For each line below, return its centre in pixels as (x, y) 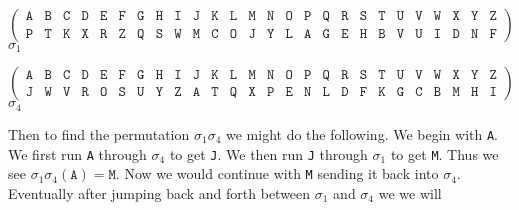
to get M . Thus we (444, 153)
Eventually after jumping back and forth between (159, 192)
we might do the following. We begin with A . (362, 133)
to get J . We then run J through (268, 153)
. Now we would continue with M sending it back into (277, 173)
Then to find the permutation (99, 133)
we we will (410, 192)
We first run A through (77, 153)
